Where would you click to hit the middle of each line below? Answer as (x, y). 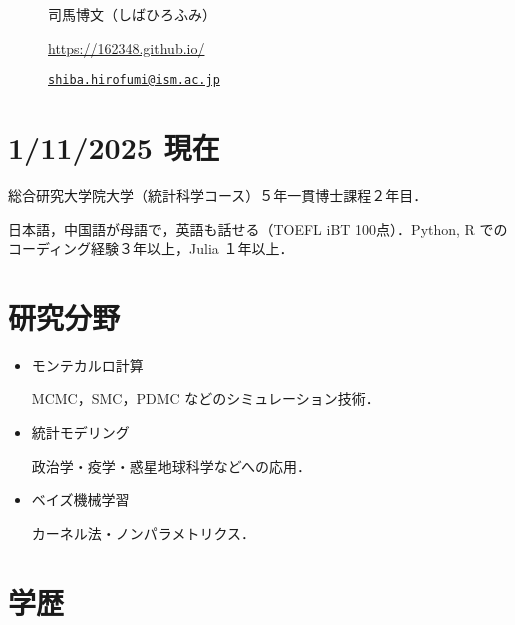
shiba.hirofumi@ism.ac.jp (134, 80)
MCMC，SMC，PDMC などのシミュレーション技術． (205, 398)
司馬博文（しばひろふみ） (132, 14)
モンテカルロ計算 (87, 364)
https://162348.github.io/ (126, 47)
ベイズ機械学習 (80, 499)
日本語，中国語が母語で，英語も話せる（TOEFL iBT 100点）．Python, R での (258, 228)
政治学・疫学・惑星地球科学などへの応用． (171, 465)
